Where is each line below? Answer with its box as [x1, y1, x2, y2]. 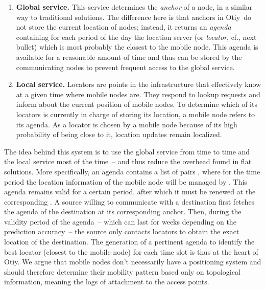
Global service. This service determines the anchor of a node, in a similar [16, 2, 253, 12]
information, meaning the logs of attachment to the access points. [4, 276, 209, 287]
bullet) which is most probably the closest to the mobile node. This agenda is [16, 41, 258, 52]
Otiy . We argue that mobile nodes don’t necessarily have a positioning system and [4, 256, 261, 267]
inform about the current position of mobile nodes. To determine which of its [16, 99, 257, 109]
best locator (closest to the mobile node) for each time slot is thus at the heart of [4, 246, 258, 257]
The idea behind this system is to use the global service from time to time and [4, 146, 250, 157]
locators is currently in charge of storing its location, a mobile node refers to [16, 108, 255, 119]
